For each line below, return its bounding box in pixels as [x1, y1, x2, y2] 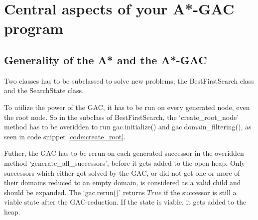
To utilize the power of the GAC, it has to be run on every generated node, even [4, 102, 250, 112]
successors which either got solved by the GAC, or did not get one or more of [4, 167, 240, 178]
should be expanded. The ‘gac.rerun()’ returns [4, 187, 145, 197]
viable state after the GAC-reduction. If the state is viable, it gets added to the [4, 197, 247, 207]
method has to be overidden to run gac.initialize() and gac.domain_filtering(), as [4, 121, 252, 132]
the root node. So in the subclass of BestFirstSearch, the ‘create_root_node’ [4, 111, 239, 122]
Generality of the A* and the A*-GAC [4, 52, 207, 67]
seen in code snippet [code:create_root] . [4, 131, 126, 141]
